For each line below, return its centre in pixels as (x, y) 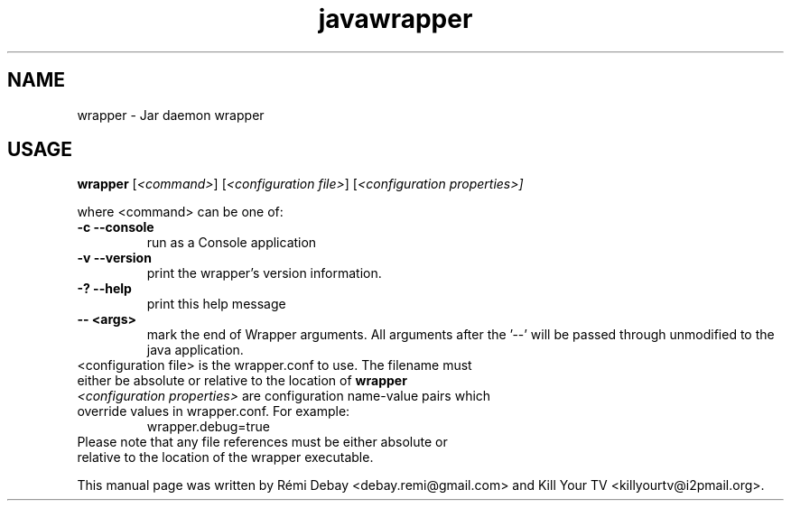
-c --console (116, 227)
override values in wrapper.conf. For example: (214, 411)
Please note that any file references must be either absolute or (262, 442)
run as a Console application (232, 243)
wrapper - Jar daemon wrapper (171, 115)
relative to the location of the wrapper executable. (225, 457)
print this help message (216, 304)
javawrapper (395, 19)
